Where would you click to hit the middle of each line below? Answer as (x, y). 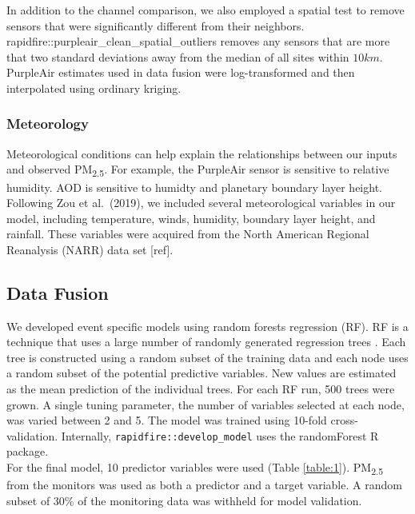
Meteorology (48, 124)
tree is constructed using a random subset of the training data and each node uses (207, 357)
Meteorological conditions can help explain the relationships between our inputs (202, 153)
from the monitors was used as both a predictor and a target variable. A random (204, 485)
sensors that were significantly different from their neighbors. (156, 25)
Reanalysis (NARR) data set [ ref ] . (90, 249)
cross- (344, 420)
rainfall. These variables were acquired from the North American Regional (188, 234)
